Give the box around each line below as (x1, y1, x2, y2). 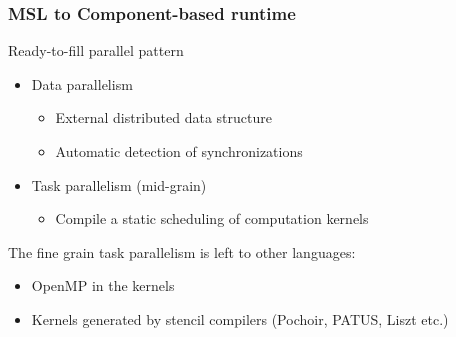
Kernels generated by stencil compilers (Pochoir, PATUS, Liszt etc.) (31, 308, 449, 329)
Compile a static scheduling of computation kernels (55, 208, 369, 229)
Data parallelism (31, 73, 133, 94)
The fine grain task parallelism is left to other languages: (8, 241, 356, 262)
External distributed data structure (55, 107, 272, 128)
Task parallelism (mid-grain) (31, 174, 207, 195)
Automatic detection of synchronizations (55, 141, 303, 161)
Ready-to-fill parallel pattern (8, 40, 184, 61)
